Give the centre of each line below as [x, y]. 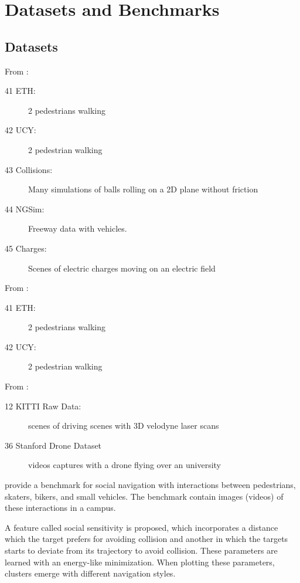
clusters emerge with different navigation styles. [90, 573]
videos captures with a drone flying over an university [125, 465]
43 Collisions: [29, 169]
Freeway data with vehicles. [78, 228]
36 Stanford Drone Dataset [53, 445]
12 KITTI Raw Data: [43, 406]
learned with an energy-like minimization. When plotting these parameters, [140, 562]
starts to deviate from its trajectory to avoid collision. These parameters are [141, 550]
